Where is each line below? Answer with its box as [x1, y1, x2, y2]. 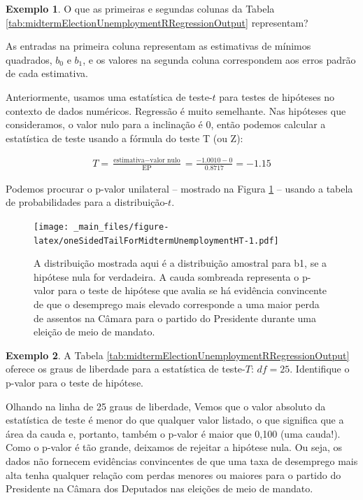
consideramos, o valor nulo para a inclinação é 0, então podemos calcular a [6, 117, 326, 132]
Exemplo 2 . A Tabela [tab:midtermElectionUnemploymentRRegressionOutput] [6, 347, 350, 362]
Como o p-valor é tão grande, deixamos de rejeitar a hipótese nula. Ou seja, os [6, 440, 343, 454]
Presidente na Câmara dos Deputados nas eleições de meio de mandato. [6, 481, 313, 496]
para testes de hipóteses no [219, 89, 335, 104]
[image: [34, 221, 69, 232]
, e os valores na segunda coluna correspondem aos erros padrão [83, 52, 356, 67]
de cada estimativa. [6, 66, 88, 81]
